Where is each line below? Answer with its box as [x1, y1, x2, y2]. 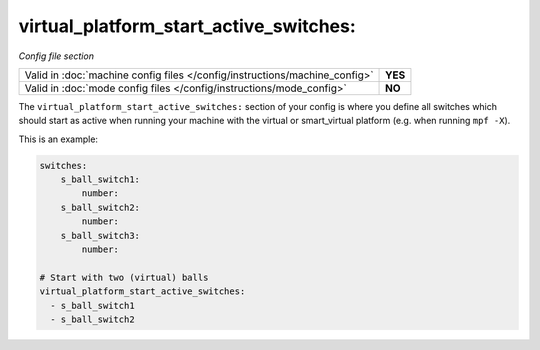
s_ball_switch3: [60, 230, 140, 241]
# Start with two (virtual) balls [39, 271, 209, 283]
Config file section [18, 50, 95, 62]
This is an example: [18, 133, 99, 145]
